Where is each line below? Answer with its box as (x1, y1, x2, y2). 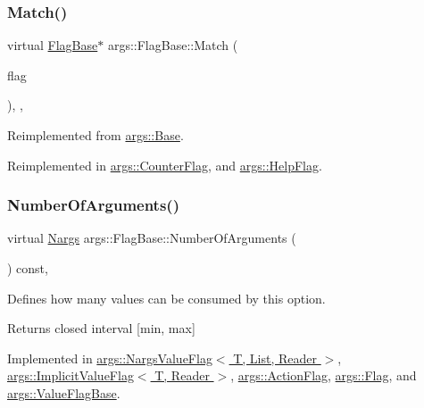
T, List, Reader (233, 348, 318, 367)
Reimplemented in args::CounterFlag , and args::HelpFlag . (7, 155, 322, 174)
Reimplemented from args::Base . (7, 126, 184, 144)
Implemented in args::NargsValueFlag (7, 348, 212, 367)
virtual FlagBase (7, 36, 98, 54)
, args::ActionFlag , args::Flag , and (230, 366, 417, 385)
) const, (7, 259, 48, 277)
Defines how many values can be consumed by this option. (7, 288, 326, 307)
